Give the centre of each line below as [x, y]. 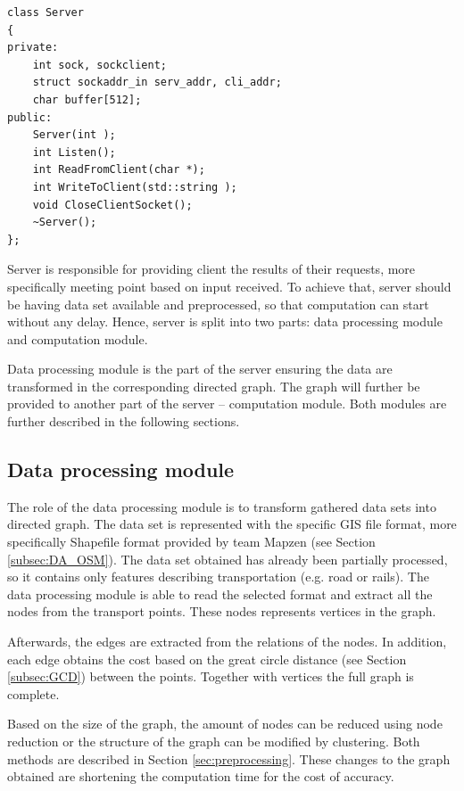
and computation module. [78, 338]
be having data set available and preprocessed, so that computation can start [218, 304]
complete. [33, 693]
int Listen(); [74, 152]
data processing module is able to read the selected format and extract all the [220, 593]
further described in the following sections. [124, 421]
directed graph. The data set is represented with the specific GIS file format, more [232, 524]
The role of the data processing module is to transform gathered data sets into [222, 506]
